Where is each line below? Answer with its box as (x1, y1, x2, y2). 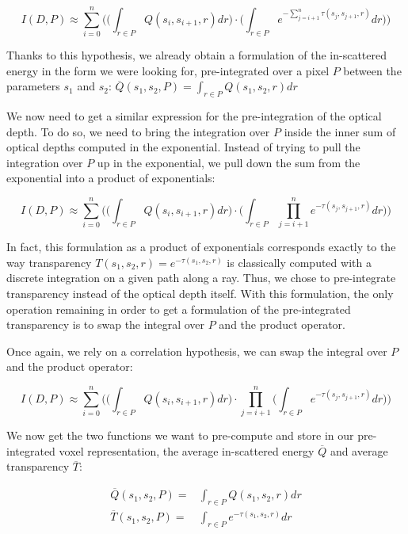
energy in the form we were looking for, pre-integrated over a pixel (6, 62, 330, 78)
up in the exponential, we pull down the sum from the (97, 154, 360, 170)
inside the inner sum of (284, 123, 396, 139)
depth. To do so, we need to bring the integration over (6, 123, 270, 139)
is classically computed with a (227, 254, 372, 270)
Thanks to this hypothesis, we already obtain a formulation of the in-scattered (6, 47, 387, 63)
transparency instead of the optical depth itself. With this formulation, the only (6, 284, 394, 301)
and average (330, 442, 388, 459)
